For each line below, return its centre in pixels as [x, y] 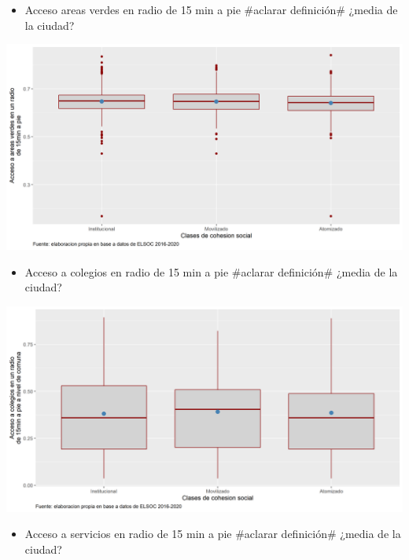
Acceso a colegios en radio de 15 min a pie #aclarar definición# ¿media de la [211, 271]
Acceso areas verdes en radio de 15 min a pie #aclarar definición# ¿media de [211, 9]
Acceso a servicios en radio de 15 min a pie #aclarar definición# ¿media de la [213, 534]
